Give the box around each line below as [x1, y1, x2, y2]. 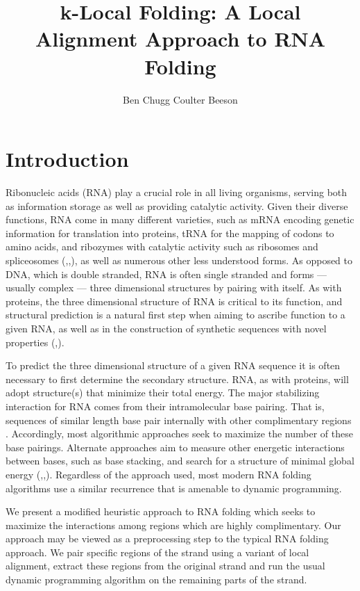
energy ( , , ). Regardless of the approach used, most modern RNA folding [6, 467, 311, 481]
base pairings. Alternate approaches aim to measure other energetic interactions [6, 439, 345, 454]
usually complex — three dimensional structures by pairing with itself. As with [6, 280, 342, 295]
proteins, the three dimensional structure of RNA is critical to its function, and [6, 293, 343, 308]
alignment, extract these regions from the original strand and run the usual [6, 558, 325, 573]
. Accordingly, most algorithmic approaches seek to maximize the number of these [6, 426, 353, 441]
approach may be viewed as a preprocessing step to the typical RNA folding [6, 531, 329, 546]
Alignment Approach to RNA [35, 24, 326, 53]
